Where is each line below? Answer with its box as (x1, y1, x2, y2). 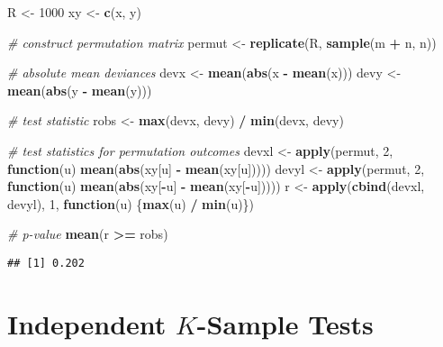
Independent (7, 305, 167, 342)
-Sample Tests (196, 305, 374, 342)
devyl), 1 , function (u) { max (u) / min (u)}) (7, 194, 255, 213)
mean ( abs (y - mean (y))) (7, 80, 152, 99)
